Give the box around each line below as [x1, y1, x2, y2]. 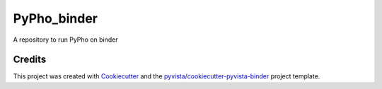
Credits [13, 54, 47, 66]
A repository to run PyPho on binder [13, 35, 118, 44]
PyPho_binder [13, 11, 98, 26]
